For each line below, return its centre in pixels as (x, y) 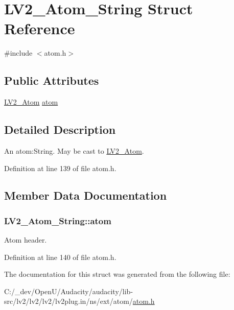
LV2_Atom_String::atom (58, 220)
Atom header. (26, 240)
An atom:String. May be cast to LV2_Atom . (74, 150)
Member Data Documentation (86, 195)
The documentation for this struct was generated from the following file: (117, 274)
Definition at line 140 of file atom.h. (60, 257)
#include (18, 53)
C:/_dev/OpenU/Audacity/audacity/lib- (69, 291)
